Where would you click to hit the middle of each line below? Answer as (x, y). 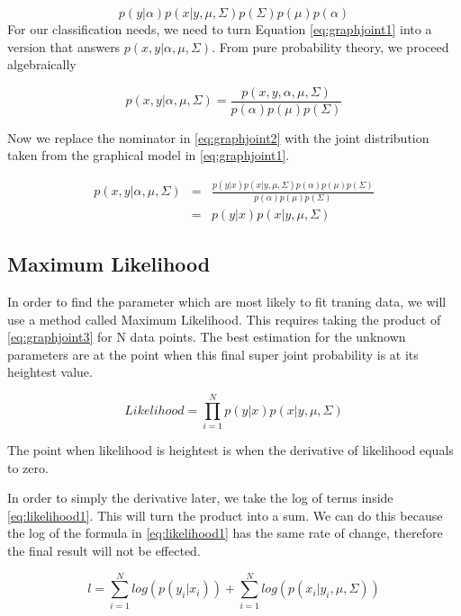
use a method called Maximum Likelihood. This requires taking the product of (224, 319)
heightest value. (50, 372)
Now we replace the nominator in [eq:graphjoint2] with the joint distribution (218, 137)
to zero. (28, 467)
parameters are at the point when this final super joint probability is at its (213, 354)
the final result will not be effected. (104, 550)
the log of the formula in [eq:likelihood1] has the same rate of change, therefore (225, 533)
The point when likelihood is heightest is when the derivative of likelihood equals (230, 450)
